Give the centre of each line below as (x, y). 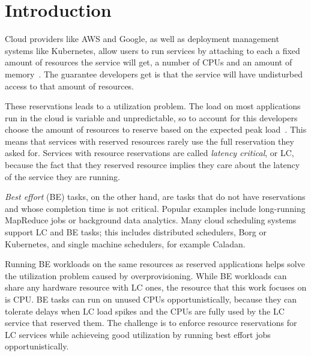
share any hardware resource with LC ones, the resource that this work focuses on (156, 287)
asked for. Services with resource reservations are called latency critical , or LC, (149, 153)
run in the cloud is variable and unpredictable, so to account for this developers (151, 117)
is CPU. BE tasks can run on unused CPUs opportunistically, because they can (151, 299)
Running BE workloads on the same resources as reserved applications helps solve (155, 264)
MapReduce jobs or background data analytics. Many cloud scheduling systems (151, 220)
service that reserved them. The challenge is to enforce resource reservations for (151, 323)
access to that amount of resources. (70, 86)
